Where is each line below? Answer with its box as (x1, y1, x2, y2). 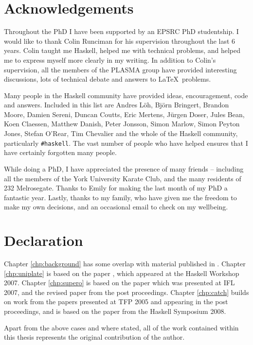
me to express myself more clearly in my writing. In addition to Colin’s (4, 54, 216, 65)
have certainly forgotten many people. (4, 147, 117, 157)
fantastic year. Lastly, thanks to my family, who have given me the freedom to (4, 192, 237, 202)
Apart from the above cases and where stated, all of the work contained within (4, 322, 239, 332)
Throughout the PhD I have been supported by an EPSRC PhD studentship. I (4, 26, 239, 36)
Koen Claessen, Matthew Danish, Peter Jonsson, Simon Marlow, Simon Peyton (4, 119, 240, 129)
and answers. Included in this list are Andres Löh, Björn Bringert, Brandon (4, 100, 229, 110)
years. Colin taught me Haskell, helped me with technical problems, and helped (4, 45, 241, 55)
